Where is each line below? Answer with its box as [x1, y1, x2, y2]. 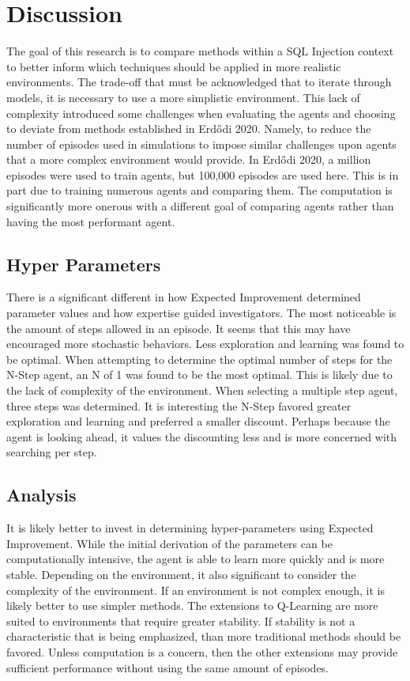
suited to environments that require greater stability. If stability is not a [6, 612, 355, 629]
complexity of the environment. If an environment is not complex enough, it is [6, 581, 385, 598]
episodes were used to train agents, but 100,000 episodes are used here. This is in [6, 166, 399, 183]
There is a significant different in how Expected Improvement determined [6, 289, 361, 305]
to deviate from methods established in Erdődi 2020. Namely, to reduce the [6, 120, 371, 137]
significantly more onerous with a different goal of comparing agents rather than [6, 198, 394, 214]
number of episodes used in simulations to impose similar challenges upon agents [6, 135, 397, 152]
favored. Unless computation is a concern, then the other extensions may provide [6, 643, 398, 660]
